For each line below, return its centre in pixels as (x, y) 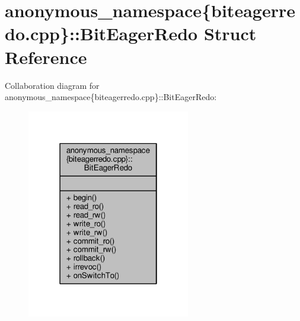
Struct (230, 33)
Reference (46, 57)
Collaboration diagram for (52, 85)
